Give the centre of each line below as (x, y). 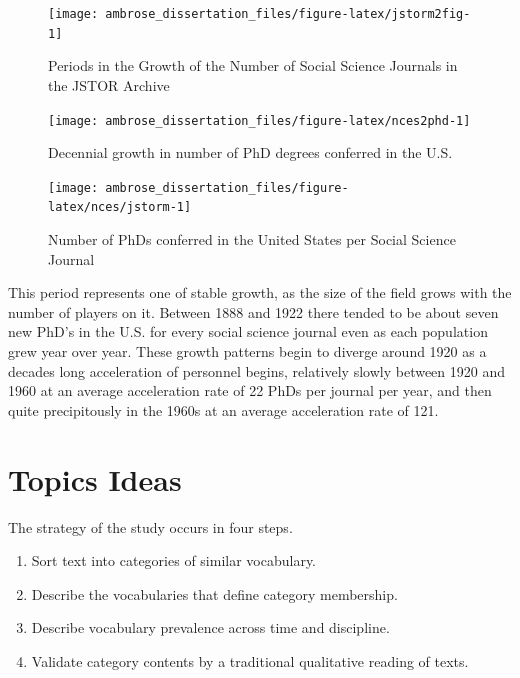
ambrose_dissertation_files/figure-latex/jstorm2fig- (288, 14)
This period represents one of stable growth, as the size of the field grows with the (260, 292)
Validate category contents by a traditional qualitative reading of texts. (250, 660)
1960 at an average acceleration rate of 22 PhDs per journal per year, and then (250, 390)
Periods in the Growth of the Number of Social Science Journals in (253, 65)
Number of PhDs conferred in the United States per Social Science (252, 239)
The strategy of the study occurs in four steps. (150, 526)
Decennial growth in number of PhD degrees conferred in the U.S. (250, 152)
